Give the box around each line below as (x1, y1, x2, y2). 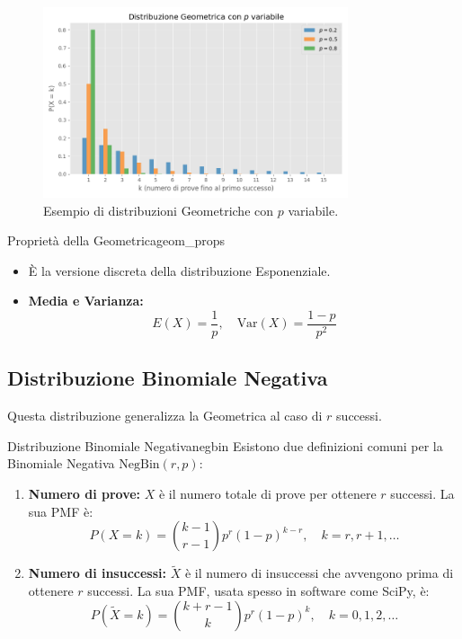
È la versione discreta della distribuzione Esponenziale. (28, 261, 331, 280)
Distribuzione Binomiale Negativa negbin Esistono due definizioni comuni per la (7, 436, 443, 455)
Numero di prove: (28, 484, 141, 502)
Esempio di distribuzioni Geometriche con (43, 200, 274, 219)
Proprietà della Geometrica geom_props (7, 231, 226, 250)
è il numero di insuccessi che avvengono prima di (184, 564, 454, 582)
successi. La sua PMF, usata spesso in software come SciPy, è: (87, 581, 430, 599)
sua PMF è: (28, 501, 93, 520)
